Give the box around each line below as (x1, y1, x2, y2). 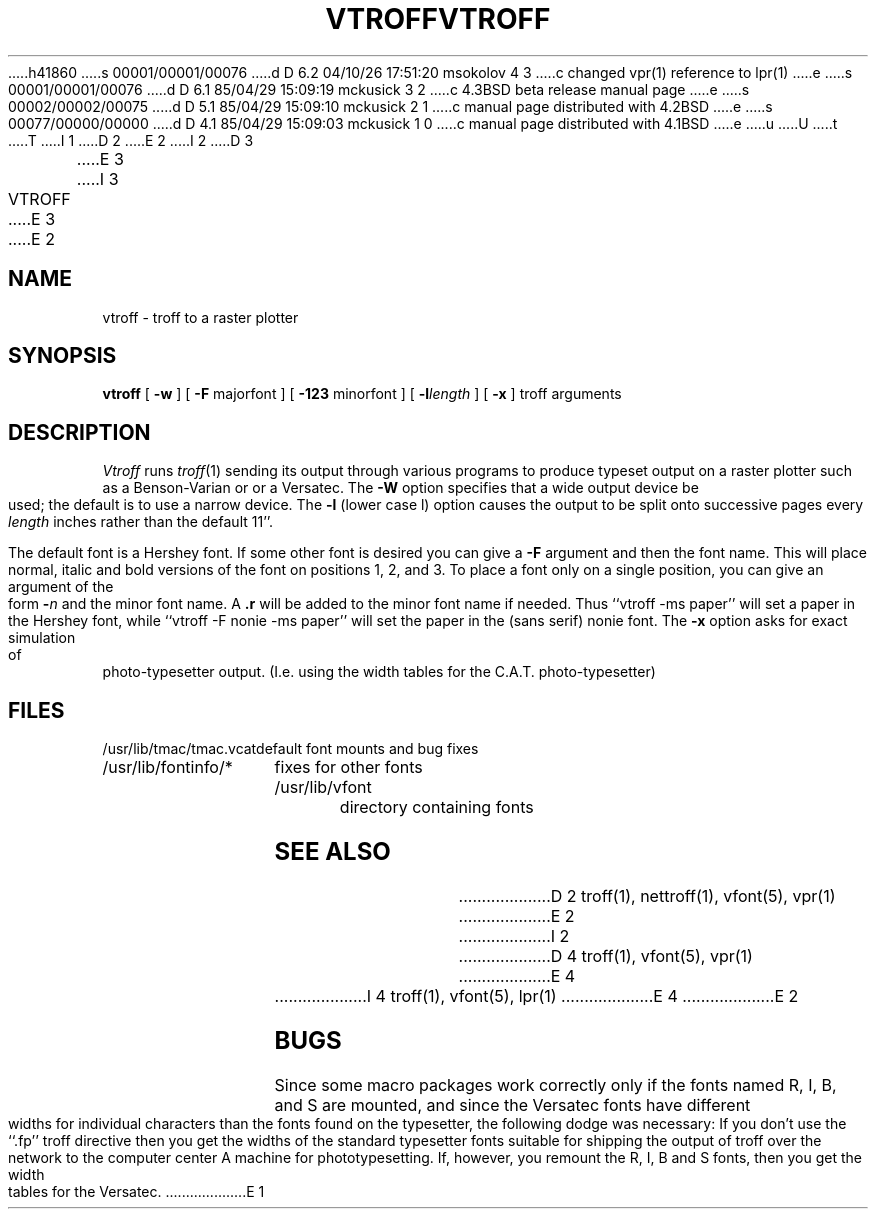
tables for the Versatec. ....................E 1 (8, 1182, 265, 1200)
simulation (8, 629, 76, 647)
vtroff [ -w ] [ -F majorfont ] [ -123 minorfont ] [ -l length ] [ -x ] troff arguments (102, 385, 622, 403)
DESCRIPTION (8, 419, 151, 445)
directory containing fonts (339, 797, 534, 818)
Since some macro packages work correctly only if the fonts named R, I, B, (274, 1074, 837, 1095)
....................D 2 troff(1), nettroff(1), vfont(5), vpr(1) (458, 885, 836, 906)
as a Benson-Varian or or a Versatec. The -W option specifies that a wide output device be (102, 479, 699, 497)
